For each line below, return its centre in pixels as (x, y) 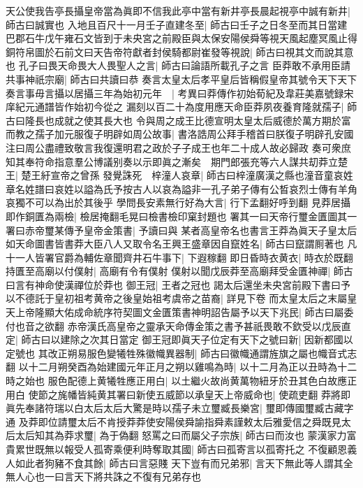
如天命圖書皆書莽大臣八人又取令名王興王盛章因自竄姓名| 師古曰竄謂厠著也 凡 (181, 244)
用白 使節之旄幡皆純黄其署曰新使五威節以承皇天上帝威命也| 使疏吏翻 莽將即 (178, 394)
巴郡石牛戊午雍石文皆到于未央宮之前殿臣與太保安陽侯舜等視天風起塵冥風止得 (181, 38)
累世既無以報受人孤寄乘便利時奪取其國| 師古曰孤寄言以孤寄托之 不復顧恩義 (186, 449)
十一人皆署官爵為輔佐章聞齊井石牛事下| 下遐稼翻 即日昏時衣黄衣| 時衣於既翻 (179, 257)
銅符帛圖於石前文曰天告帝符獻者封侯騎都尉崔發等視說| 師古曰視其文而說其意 (180, 51)
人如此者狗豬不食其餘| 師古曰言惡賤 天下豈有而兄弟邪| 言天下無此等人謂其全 (179, 462)
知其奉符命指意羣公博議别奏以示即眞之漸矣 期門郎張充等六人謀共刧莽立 (172, 161)
